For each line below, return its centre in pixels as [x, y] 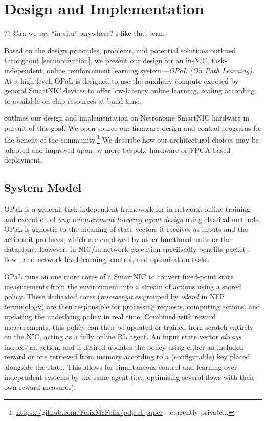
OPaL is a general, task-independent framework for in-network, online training [127, 209]
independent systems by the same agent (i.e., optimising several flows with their [129, 377]
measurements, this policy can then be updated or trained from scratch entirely [129, 326]
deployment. [23, 160]
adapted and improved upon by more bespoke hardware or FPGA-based [117, 149]
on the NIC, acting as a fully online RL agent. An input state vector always [123, 337]
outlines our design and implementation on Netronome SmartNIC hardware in [127, 118]
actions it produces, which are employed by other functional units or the [117, 239]
